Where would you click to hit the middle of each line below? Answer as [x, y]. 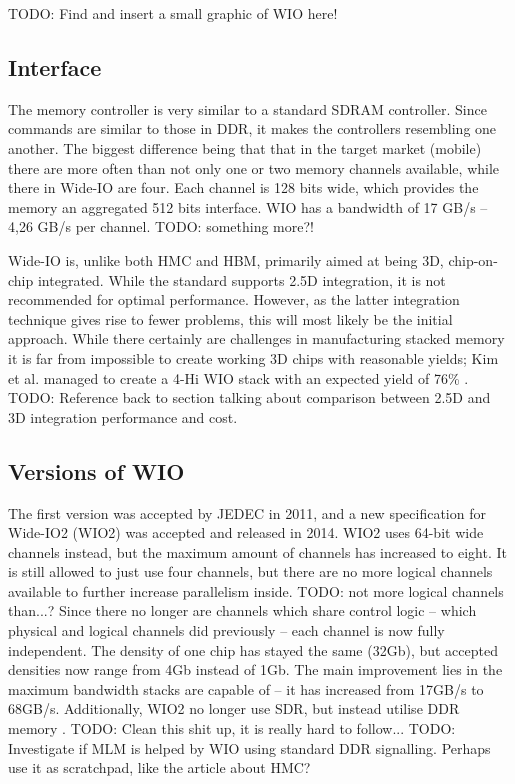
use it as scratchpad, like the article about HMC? [159, 767]
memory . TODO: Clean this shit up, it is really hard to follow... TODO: [232, 728]
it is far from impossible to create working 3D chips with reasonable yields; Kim [253, 357]
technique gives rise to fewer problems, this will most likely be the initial [230, 318]
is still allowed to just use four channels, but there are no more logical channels [250, 571]
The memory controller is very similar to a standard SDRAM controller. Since [247, 108]
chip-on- [473, 259]
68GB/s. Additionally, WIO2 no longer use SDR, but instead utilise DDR [234, 708]
